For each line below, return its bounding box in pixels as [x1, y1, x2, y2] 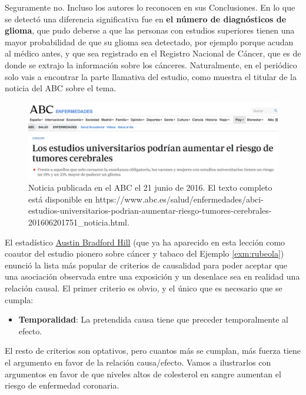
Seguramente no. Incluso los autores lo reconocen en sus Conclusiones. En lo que [5, 1, 295, 13]
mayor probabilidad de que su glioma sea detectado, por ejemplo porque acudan [5, 35, 294, 48]
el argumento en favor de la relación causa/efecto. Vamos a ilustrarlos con [5, 356, 271, 368]
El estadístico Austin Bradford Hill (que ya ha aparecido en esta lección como [5, 235, 285, 248]
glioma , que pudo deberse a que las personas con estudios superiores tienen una [5, 24, 295, 36]
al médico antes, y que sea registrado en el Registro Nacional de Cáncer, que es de [5, 47, 301, 59]
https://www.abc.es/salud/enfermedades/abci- [95, 192, 264, 205]
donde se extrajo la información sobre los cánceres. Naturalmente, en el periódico [5, 58, 297, 71]
